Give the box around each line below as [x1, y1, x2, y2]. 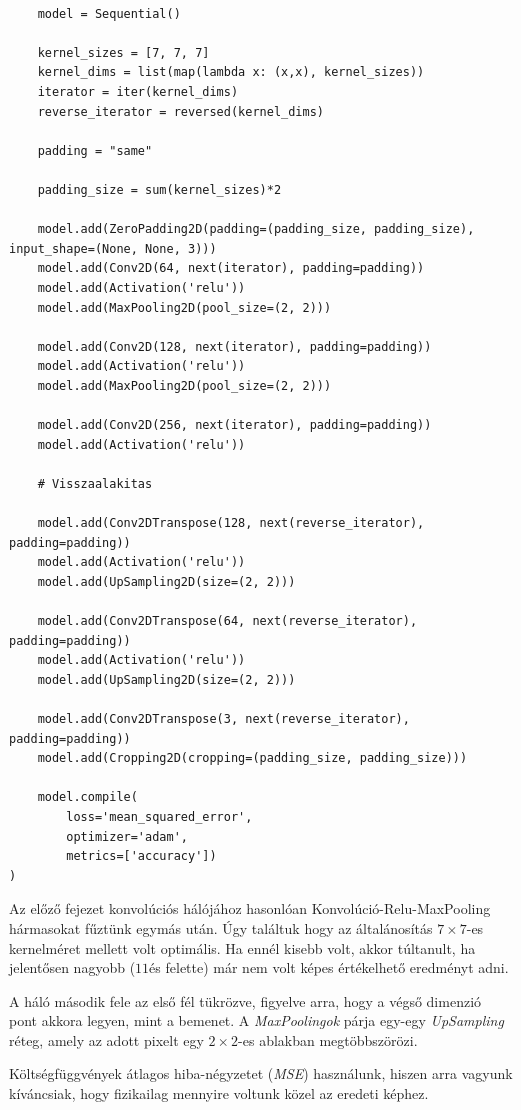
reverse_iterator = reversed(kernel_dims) [37, 104, 324, 119]
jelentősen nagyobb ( [9, 957, 136, 978]
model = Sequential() [37, 6, 181, 21]
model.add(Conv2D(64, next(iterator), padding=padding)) [37, 261, 425, 276]
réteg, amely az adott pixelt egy [9, 1029, 204, 1050]
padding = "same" [37, 143, 153, 158]
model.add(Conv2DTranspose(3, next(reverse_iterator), [37, 711, 410, 726]
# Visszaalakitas [37, 476, 153, 491]
